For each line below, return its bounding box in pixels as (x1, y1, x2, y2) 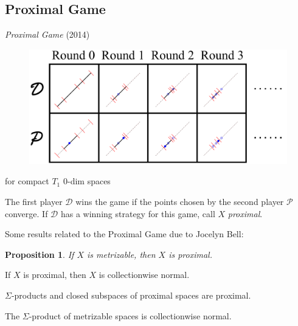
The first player (5, 195, 63, 207)
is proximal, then (23, 268, 86, 281)
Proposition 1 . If (5, 248, 74, 260)
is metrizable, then (86, 248, 156, 260)
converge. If (5, 207, 48, 220)
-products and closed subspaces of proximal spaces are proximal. (11, 288, 251, 301)
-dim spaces (67, 175, 111, 187)
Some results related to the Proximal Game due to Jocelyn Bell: (5, 227, 244, 240)
